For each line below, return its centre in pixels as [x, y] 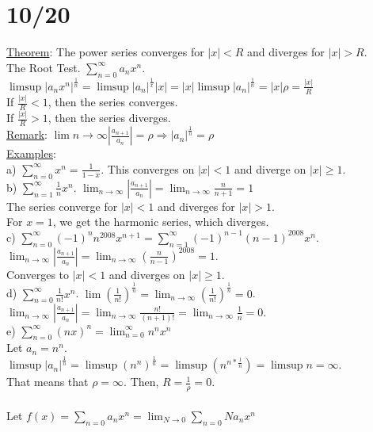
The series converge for [62, 206]
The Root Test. [44, 67]
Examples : [31, 153]
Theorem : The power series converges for [105, 52]
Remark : [27, 134]
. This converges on [148, 168]
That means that [48, 382]
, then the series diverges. [109, 118]
